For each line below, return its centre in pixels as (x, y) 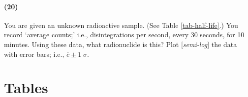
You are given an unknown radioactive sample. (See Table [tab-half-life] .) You (121, 25)
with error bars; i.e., (34, 54)
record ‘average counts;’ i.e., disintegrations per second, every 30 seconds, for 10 (124, 35)
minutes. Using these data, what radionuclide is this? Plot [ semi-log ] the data (121, 44)
